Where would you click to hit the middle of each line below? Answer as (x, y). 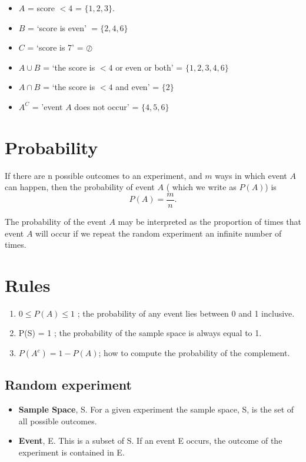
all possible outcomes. (58, 421)
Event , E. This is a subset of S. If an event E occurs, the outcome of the (150, 441)
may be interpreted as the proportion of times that (209, 221)
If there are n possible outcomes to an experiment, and (104, 175)
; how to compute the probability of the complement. (194, 353)
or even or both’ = (149, 67)
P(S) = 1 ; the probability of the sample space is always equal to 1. (140, 333)
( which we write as (201, 187)
